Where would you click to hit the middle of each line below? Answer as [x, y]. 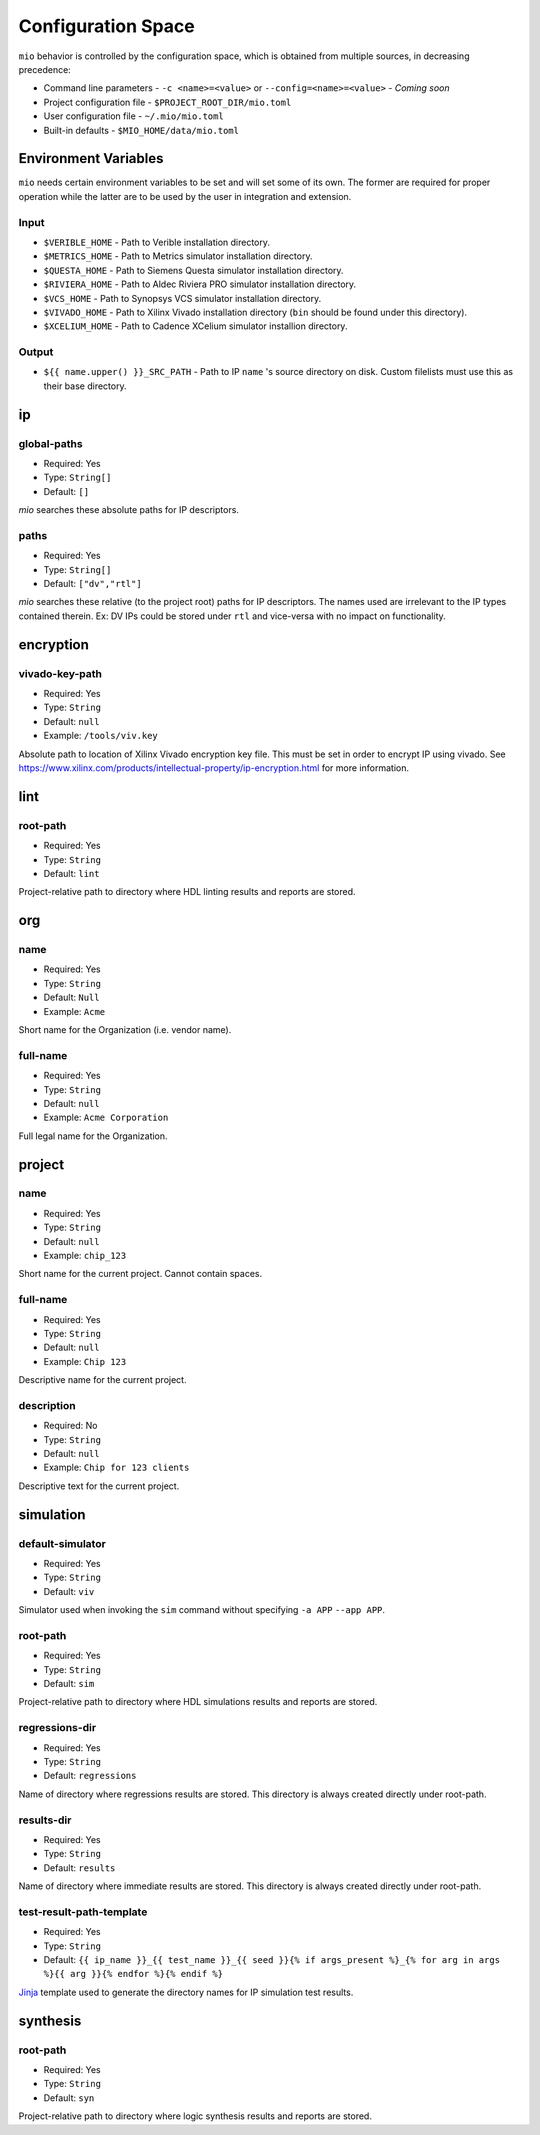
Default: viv [69, 1591]
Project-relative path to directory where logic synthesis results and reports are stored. [195, 2116]
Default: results [79, 1867]
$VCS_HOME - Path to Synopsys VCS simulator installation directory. [182, 298]
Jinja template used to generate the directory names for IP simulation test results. [186, 1992]
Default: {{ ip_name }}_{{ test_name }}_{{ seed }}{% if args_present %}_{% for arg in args [271, 1960]
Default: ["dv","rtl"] [92, 584]
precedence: [45, 69]
